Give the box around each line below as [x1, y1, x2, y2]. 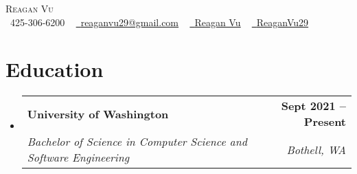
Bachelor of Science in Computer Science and [27, 133, 247, 150]
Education [5, 55, 104, 83]
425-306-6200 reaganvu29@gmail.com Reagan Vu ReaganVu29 [10, 14, 309, 29]
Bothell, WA [286, 141, 346, 157]
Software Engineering [27, 149, 130, 166]
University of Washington [27, 105, 169, 122]
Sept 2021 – [281, 98, 346, 114]
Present [303, 113, 346, 130]
